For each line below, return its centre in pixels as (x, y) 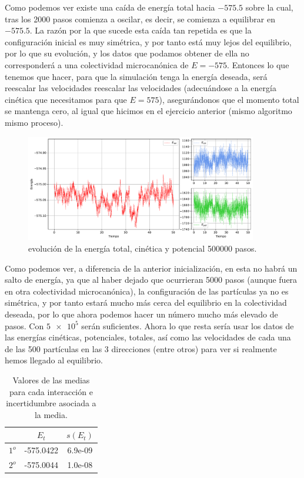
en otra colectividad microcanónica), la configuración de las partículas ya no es (147, 291)
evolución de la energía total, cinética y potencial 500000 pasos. (143, 248)
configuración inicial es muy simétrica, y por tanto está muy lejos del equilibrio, (148, 41)
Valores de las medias (51, 380)
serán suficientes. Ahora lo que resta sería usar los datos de (188, 325)
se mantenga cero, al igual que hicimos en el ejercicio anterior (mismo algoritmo (148, 111)
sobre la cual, (269, 7)
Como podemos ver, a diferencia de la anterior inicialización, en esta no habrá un (151, 268)
